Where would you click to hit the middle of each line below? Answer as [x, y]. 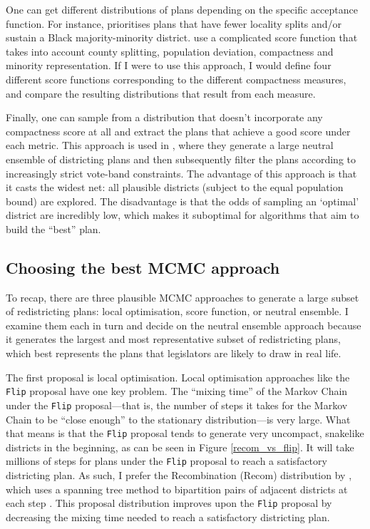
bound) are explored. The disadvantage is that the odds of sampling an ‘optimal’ [183, 201]
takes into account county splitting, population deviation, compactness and [170, 51]
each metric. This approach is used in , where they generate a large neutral [170, 145]
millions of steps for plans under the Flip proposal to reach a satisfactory [166, 461]
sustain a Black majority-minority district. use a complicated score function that [182, 37]
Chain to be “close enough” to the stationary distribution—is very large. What [178, 419]
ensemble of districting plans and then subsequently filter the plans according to [181, 159]
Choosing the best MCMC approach [143, 267]
